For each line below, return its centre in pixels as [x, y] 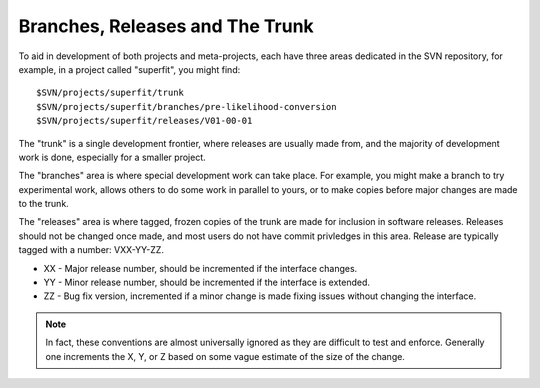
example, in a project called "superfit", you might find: [129, 69]
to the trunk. [43, 204]
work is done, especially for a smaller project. [112, 157]
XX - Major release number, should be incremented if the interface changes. [200, 268]
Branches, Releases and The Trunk [166, 26]
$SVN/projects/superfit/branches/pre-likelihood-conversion [186, 106]
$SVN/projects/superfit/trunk [110, 93]
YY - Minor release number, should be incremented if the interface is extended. [206, 282]
